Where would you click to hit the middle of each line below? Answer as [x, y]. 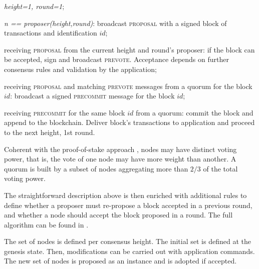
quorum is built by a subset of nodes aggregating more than [96, 168]
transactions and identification [51, 33]
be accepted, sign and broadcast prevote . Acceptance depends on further [116, 59]
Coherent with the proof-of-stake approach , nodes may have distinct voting [120, 149]
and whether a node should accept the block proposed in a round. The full [118, 215]
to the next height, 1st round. [50, 132]
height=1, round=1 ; [34, 6]
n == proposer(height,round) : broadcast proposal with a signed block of [115, 23]
